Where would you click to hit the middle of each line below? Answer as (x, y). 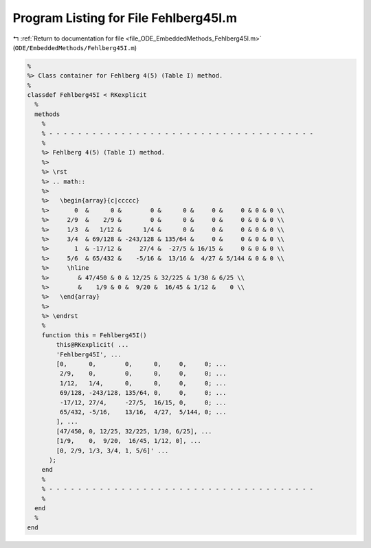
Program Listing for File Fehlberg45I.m (125, 18)
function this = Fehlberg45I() (94, 335)
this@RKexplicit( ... (92, 345)
